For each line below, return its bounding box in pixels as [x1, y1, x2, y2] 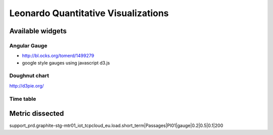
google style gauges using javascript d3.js [22, 59, 110, 65]
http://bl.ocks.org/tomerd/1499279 [22, 53, 95, 59]
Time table [9, 95, 36, 102]
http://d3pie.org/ [9, 83, 44, 89]
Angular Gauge [9, 42, 48, 49]
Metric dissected [9, 109, 64, 118]
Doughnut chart [9, 72, 50, 79]
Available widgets [9, 27, 67, 35]
